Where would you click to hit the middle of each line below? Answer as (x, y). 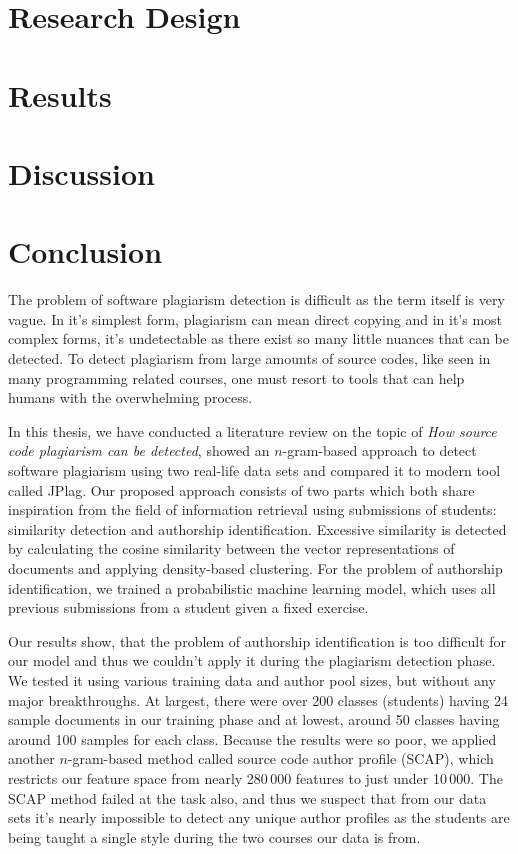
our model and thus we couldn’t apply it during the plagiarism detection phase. (252, 660)
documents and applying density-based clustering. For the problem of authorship (255, 567)
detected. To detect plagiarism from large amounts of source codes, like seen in (249, 358)
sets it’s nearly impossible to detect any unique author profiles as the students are (259, 817)
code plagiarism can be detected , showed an (139, 450)
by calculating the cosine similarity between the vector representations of (231, 548)
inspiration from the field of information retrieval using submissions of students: (252, 509)
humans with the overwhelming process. (130, 397)
